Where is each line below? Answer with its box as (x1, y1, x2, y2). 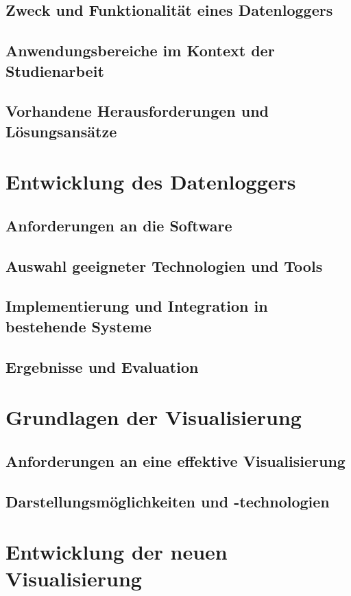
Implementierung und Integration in (5, 295, 268, 317)
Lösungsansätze (5, 120, 117, 141)
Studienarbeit (5, 60, 104, 81)
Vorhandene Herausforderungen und (5, 100, 269, 122)
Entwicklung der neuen (5, 538, 228, 566)
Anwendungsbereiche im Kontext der (5, 40, 275, 61)
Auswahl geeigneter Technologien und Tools (5, 255, 323, 276)
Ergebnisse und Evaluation (5, 356, 199, 377)
